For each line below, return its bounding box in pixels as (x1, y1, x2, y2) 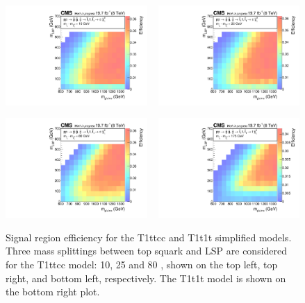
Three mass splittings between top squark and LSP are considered (6, 243, 288, 258)
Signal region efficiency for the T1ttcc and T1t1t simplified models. (6, 230, 292, 244)
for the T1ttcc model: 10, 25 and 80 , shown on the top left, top (6, 257, 278, 272)
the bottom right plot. (6, 284, 100, 299)
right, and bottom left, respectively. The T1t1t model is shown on (6, 270, 286, 285)
